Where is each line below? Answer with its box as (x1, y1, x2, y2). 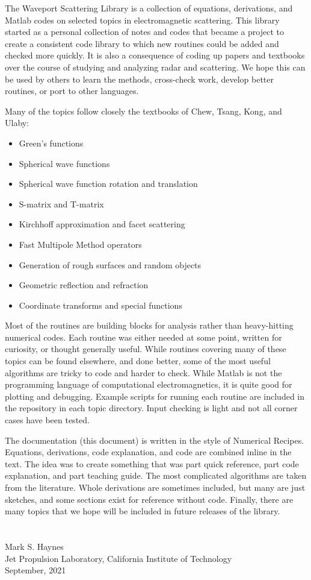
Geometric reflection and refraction (19, 279, 149, 291)
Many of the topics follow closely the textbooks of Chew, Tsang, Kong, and (5, 104, 282, 117)
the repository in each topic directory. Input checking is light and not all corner (5, 402, 298, 414)
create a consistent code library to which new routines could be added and (5, 37, 279, 49)
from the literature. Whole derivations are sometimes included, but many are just (5, 481, 306, 493)
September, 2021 (5, 564, 66, 576)
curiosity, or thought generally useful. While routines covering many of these (5, 342, 286, 355)
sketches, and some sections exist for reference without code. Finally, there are (5, 493, 294, 505)
